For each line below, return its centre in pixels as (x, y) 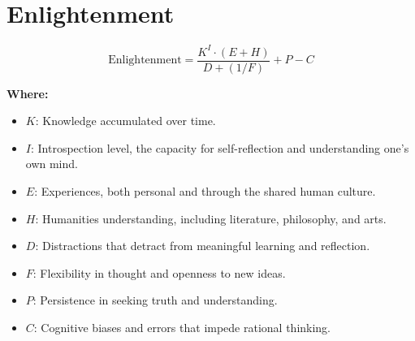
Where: (28, 93)
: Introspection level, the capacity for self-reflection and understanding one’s (220, 147)
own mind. (52, 164)
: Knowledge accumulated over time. (125, 121)
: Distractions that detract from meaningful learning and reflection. (203, 246)
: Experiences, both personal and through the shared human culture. (205, 191)
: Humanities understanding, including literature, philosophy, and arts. (211, 218)
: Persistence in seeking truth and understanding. (155, 300)
